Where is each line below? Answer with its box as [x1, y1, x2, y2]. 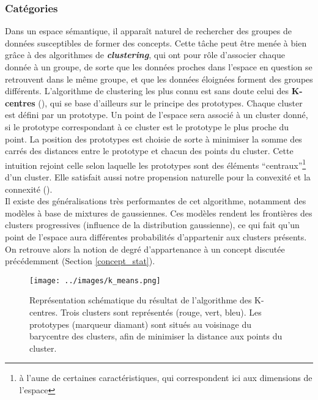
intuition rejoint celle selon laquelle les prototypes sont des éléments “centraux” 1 [5, 157, 306, 171]
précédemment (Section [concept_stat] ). [5, 254, 155, 267]
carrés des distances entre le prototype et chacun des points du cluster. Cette [5, 144, 294, 157]
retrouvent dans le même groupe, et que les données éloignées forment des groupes [5, 72, 313, 85]
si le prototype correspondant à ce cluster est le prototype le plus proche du [5, 120, 289, 133]
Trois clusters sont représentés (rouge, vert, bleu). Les [61, 306, 262, 318]
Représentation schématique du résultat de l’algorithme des [29, 294, 252, 306]
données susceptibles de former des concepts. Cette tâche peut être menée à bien [5, 36, 307, 49]
